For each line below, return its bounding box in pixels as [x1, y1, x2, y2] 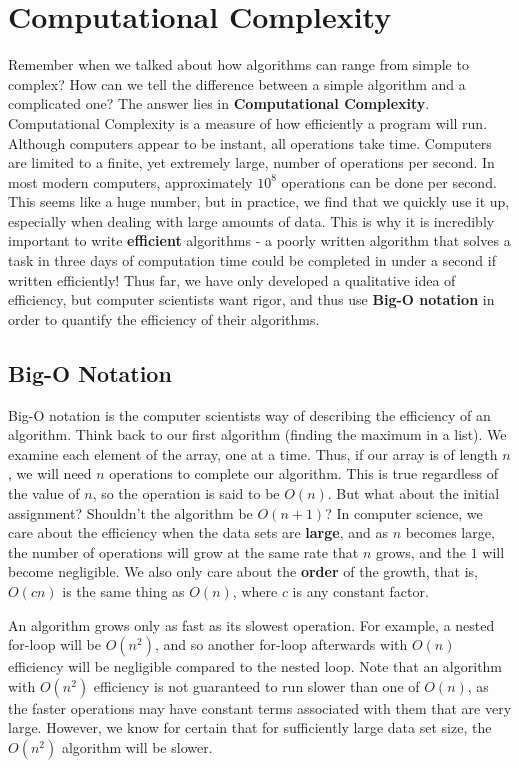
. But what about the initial [327, 483, 500, 504]
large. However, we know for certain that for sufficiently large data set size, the [8, 717, 492, 738]
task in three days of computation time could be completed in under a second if [8, 250, 496, 271]
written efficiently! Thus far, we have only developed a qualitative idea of [8, 269, 456, 290]
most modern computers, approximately [8, 171, 253, 192]
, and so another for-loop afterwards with [154, 634, 408, 655]
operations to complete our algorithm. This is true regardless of [109, 463, 499, 484]
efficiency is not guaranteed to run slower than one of [93, 675, 420, 696]
